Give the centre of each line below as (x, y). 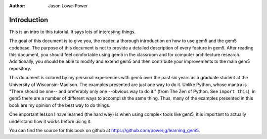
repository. (20, 68)
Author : (17, 6)
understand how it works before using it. (50, 121)
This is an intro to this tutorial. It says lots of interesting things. (72, 32)
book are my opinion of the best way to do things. (60, 105)
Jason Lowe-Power (68, 6)
